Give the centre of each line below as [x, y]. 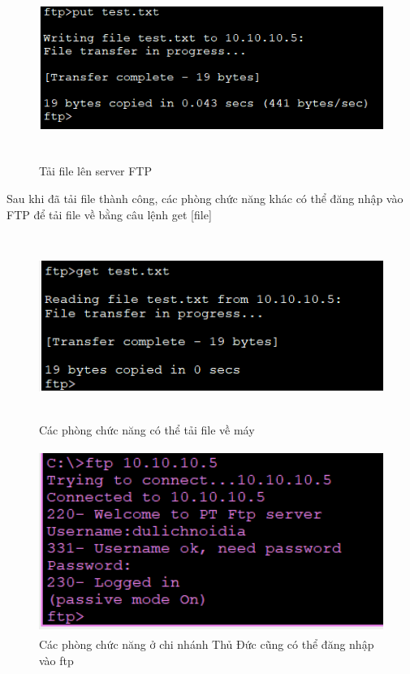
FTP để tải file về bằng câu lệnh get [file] [109, 214]
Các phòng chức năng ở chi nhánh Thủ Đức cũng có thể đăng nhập [207, 644]
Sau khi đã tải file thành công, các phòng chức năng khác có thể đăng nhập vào [205, 198]
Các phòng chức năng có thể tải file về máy [147, 429]
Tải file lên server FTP [95, 171]
